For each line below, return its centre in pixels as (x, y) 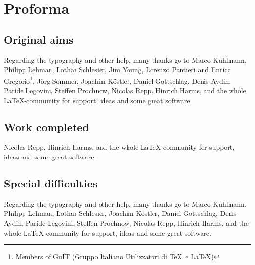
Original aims (39, 39)
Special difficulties (51, 183)
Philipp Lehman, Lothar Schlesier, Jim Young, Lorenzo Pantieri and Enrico (117, 69)
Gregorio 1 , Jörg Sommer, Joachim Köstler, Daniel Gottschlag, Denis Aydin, (117, 80)
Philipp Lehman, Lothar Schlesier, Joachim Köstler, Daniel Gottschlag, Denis (120, 213)
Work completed (47, 126)
